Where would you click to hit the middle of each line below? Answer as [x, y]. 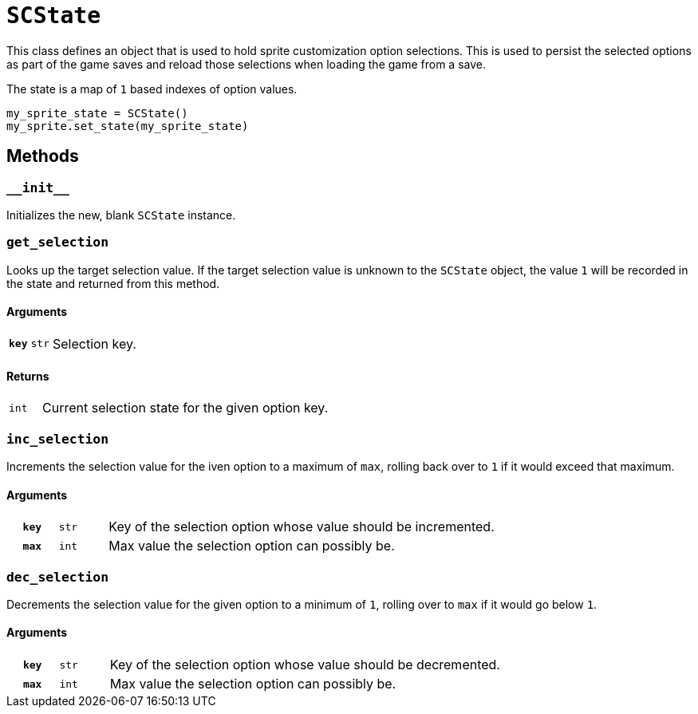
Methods [43, 156]
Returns [28, 376]
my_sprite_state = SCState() [97, 113]
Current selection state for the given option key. [185, 408]
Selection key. [94, 343]
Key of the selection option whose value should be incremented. [302, 527]
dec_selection [58, 577]
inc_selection [58, 439]
